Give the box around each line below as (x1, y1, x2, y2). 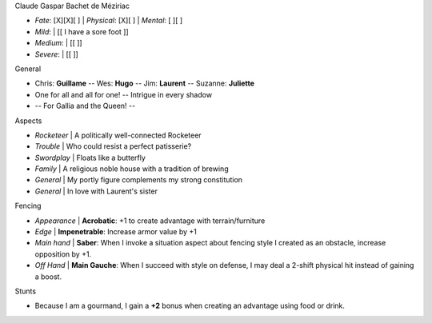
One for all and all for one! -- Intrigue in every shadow (34, 90, 212, 99)
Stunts (14, 286, 36, 296)
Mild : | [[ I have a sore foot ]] (34, 26, 130, 36)
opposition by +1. (34, 249, 92, 259)
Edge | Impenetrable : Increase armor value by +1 (34, 227, 198, 237)
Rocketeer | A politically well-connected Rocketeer (34, 130, 202, 140)
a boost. (34, 272, 62, 281)
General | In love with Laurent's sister (34, 186, 158, 196)
